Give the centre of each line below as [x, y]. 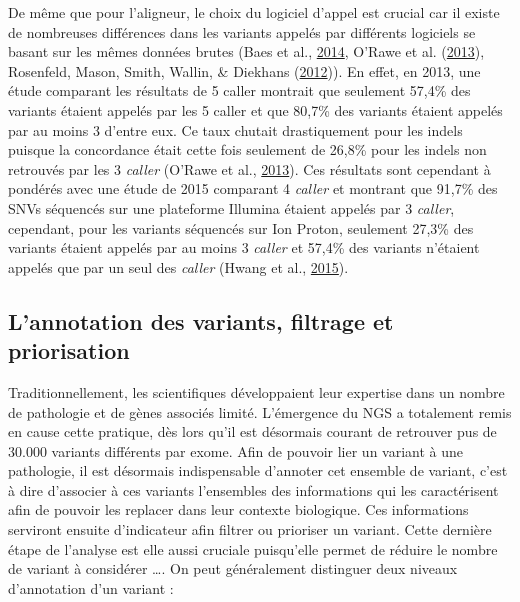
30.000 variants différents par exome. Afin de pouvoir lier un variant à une [236, 450]
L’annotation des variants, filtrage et [201, 320]
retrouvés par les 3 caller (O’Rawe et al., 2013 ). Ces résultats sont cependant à [249, 168]
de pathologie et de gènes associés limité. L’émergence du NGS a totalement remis [260, 411]
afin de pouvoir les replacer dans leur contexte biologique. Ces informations [238, 509]
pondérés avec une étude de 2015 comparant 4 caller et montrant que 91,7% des [253, 188]
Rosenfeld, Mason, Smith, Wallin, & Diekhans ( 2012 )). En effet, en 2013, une [244, 70]
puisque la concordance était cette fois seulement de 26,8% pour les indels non [247, 149]
